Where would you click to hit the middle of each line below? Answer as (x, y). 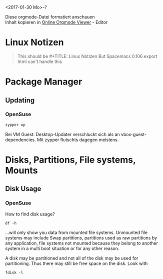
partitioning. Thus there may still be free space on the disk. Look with (76, 263)
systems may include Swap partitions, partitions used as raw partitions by (81, 237)
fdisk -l (14, 272)
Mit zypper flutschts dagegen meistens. (78, 139)
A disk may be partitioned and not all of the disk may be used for (72, 258)
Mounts (21, 170)
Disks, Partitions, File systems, (70, 160)
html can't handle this (40, 61)
